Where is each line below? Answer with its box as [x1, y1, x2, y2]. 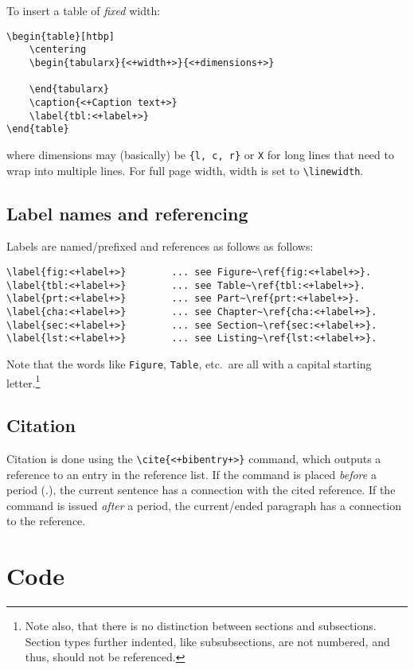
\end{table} [6, 123, 69, 135]
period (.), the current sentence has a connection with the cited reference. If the [6, 481, 396, 498]
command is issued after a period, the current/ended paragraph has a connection [6, 497, 402, 513]
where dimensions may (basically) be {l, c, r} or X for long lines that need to [6, 146, 394, 162]
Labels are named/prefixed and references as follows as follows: [6, 238, 314, 255]
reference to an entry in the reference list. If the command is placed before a [6, 465, 377, 482]
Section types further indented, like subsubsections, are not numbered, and [25, 633, 390, 649]
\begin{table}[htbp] [6, 30, 115, 42]
